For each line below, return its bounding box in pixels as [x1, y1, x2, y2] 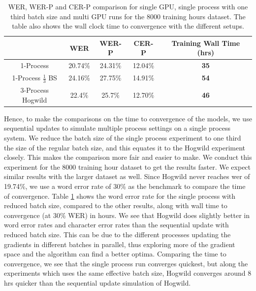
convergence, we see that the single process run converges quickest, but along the [4, 258, 248, 268]
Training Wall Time [171, 37, 240, 48]
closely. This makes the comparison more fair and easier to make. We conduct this [4, 152, 252, 162]
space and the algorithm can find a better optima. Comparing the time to [4, 249, 226, 259]
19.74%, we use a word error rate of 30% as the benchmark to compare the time [4, 181, 246, 191]
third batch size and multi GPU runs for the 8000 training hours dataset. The [10, 11, 246, 21]
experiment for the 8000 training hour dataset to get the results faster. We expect [4, 161, 251, 172]
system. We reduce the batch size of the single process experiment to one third [4, 133, 241, 143]
